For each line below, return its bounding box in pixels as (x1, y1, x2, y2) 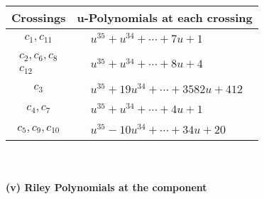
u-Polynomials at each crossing (77, 9, 253, 26)
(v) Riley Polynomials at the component (6, 179, 207, 194)
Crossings (11, 9, 66, 26)
